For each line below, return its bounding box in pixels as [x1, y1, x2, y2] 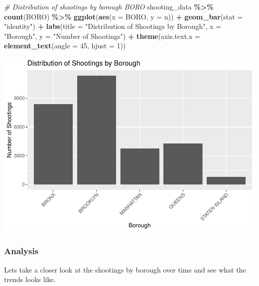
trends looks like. [4, 274, 56, 285]
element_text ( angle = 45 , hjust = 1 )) [4, 40, 126, 51]
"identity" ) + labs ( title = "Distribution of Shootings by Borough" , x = [4, 21, 221, 31]
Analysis [4, 245, 39, 257]
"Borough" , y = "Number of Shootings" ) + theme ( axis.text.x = [4, 30, 200, 41]
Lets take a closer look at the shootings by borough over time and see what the [4, 264, 246, 275]
